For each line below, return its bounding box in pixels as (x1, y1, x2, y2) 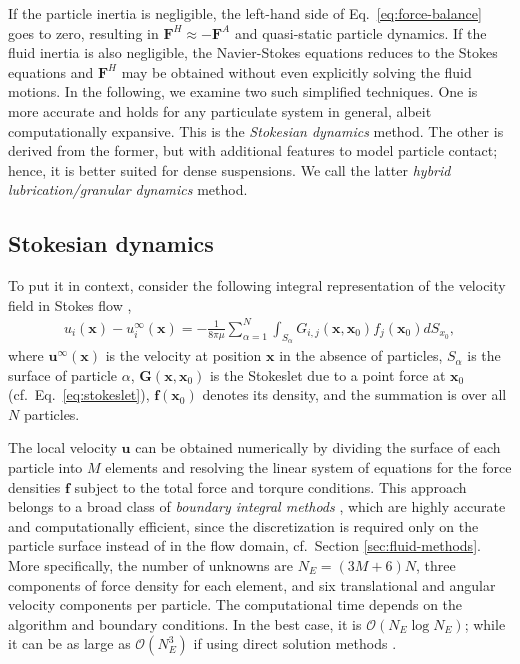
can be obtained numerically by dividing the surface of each (135, 437, 501, 458)
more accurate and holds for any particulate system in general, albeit (8, 100, 432, 121)
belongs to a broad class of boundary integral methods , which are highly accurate (8, 496, 506, 517)
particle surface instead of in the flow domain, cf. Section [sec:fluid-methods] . (8, 535, 481, 556)
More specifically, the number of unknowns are (8, 555, 293, 575)
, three (415, 555, 456, 575)
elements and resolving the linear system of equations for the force (105, 457, 512, 478)
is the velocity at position (105, 345, 262, 366)
